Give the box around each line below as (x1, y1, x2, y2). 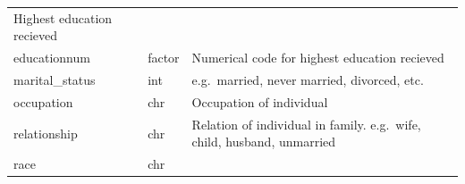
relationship (13, 123, 78, 142)
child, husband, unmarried (191, 132, 336, 151)
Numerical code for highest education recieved (191, 48, 444, 67)
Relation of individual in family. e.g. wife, (191, 114, 421, 133)
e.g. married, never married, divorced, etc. (191, 71, 424, 89)
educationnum (13, 48, 90, 67)
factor (148, 48, 180, 67)
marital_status (13, 71, 96, 89)
